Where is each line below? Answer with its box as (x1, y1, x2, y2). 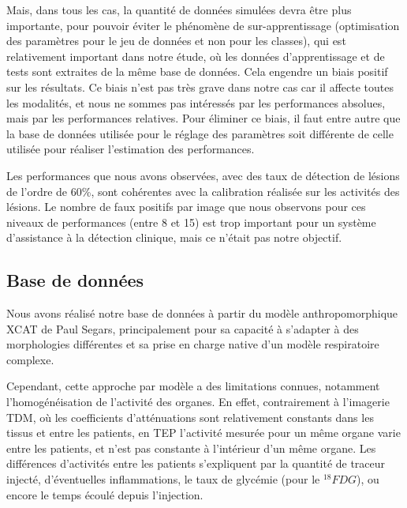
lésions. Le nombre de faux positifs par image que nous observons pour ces (6, 198, 366, 215)
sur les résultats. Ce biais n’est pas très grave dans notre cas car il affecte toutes (6, 78, 394, 95)
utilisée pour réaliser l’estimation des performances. (6, 141, 255, 157)
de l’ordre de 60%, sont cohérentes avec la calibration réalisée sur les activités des (6, 183, 400, 199)
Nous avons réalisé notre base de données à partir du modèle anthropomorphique (6, 305, 398, 322)
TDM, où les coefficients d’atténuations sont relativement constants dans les (6, 408, 374, 425)
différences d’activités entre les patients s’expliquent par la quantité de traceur (6, 455, 386, 472)
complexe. (6, 351, 54, 367)
